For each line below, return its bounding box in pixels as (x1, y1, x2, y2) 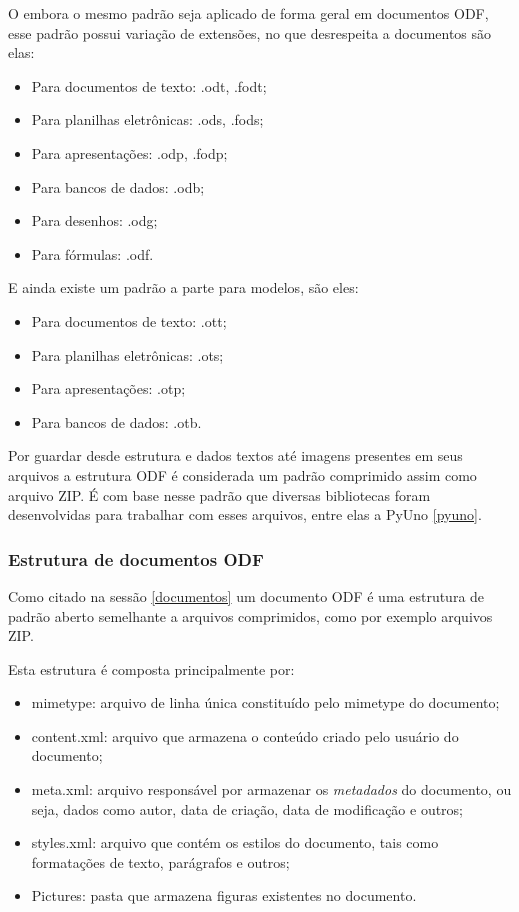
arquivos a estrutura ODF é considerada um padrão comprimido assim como (8, 464, 477, 485)
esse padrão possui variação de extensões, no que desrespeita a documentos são (8, 22, 492, 43)
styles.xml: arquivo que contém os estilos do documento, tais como (31, 832, 439, 853)
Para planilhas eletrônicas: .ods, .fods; (31, 109, 264, 130)
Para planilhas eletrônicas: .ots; (31, 344, 224, 365)
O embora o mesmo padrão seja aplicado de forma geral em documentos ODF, (8, 3, 489, 23)
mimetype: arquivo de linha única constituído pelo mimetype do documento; (31, 692, 500, 713)
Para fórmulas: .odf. (31, 243, 154, 264)
